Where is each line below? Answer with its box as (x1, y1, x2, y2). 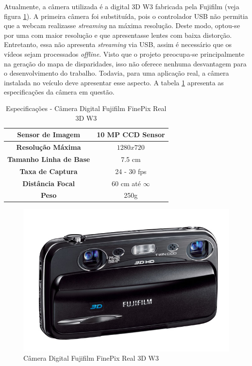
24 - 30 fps (115, 166, 147, 176)
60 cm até (112, 178, 141, 188)
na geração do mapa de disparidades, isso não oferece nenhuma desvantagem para (4, 58, 247, 68)
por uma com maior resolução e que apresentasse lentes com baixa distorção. (4, 30, 232, 40)
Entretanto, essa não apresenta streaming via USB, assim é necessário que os (4, 39, 232, 49)
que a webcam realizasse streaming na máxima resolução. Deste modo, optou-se (4, 20, 240, 31)
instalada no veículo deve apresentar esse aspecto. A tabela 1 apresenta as (4, 77, 224, 87)
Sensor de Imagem (17, 129, 80, 140)
